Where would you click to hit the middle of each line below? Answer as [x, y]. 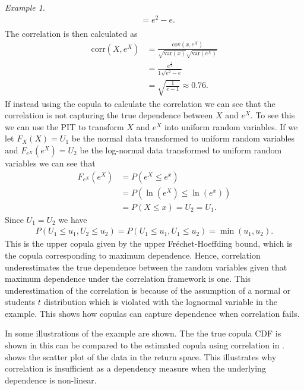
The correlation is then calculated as [71, 33]
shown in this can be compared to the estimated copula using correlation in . [145, 345]
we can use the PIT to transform [64, 126]
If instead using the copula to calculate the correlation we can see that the [140, 103]
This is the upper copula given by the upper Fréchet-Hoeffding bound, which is [149, 243]
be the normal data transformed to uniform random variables [183, 138]
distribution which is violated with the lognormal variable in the [160, 302]
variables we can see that [50, 163]
